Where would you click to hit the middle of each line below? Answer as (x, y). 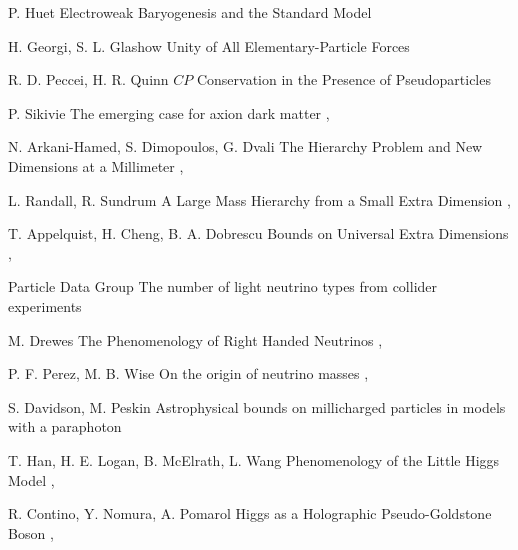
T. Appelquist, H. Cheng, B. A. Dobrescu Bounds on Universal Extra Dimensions (258, 233)
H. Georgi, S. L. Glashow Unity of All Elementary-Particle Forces (209, 45)
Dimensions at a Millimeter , (96, 165)
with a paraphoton (65, 426)
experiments (45, 305)
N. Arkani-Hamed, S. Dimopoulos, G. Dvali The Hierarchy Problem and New (245, 146)
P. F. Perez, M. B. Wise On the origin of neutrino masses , (188, 373)
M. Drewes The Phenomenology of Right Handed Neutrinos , (195, 339)
